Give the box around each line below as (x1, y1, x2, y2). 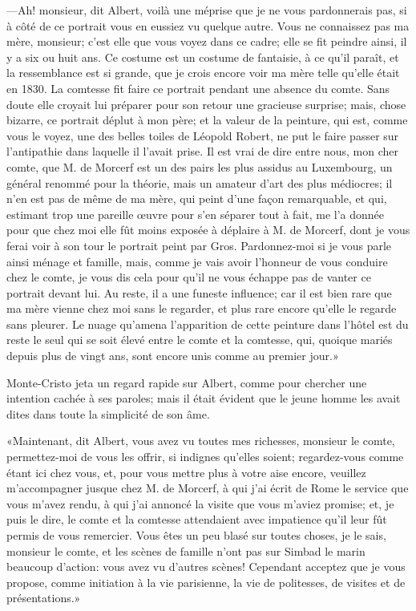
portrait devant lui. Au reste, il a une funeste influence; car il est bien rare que (6, 284, 392, 301)
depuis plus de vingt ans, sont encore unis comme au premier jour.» (6, 347, 339, 364)
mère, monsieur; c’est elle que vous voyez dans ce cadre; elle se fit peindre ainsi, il (6, 33, 407, 50)
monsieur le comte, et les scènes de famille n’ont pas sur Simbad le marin (6, 542, 366, 559)
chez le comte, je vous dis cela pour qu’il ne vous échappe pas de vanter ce (6, 269, 371, 285)
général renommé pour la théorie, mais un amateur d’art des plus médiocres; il (6, 174, 393, 191)
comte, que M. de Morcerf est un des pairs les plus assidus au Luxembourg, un (6, 158, 393, 175)
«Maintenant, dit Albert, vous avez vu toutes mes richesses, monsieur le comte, (6, 432, 395, 449)
